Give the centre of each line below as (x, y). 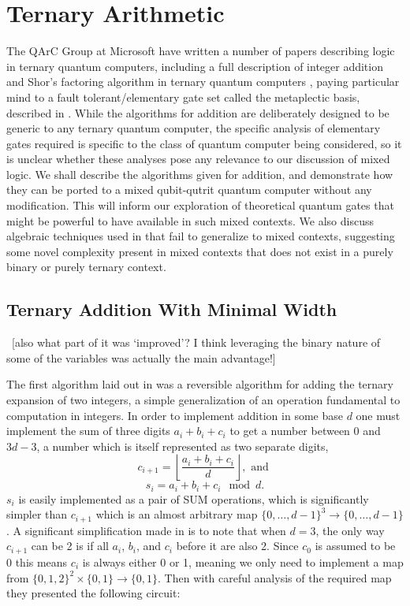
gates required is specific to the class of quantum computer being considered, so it (204, 143)
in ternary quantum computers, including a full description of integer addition (195, 66)
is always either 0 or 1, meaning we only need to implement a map (243, 561)
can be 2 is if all (70, 546)
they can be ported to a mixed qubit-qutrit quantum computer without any (189, 190)
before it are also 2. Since (237, 546)
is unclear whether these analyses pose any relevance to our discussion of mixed (198, 159)
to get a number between (290, 431)
